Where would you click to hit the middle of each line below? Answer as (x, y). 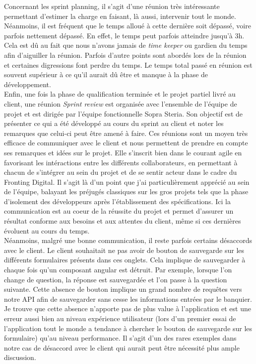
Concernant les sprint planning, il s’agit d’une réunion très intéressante (112, 6)
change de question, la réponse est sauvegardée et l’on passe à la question (116, 279)
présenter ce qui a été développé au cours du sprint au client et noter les (114, 123)
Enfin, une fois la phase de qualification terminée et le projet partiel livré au (120, 94)
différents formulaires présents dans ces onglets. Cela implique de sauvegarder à (125, 260)
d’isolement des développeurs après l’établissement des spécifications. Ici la (117, 201)
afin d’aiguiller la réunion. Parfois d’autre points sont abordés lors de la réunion (125, 55)
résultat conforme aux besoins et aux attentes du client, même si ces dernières (123, 221)
